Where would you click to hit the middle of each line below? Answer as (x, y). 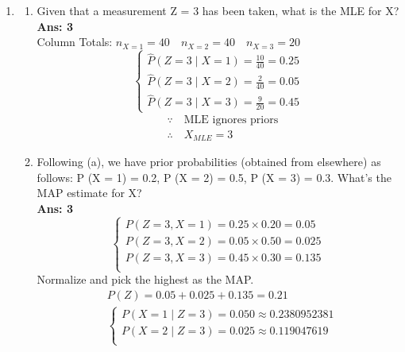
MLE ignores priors (231, 120)
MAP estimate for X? (89, 193)
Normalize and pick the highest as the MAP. (145, 279)
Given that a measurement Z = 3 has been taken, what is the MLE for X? (218, 10)
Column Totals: (75, 42)
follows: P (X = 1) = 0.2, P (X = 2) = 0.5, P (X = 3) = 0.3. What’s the (214, 177)
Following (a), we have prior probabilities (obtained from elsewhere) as (209, 162)
